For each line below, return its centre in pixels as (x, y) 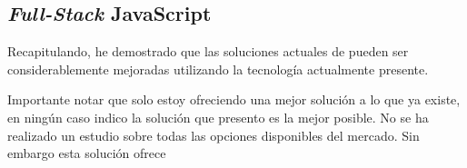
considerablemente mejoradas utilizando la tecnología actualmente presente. (218, 69)
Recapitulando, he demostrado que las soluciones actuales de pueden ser (208, 51)
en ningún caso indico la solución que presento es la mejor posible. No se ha (218, 117)
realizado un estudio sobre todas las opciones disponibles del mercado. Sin (214, 135)
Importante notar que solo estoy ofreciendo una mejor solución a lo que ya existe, (234, 99)
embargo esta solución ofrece (87, 153)
